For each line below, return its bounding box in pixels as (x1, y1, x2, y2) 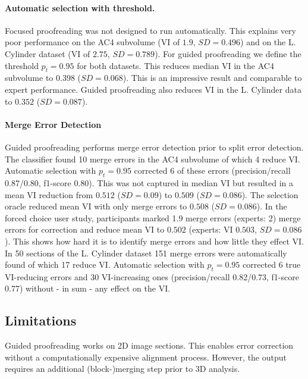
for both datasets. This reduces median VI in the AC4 (77, 59, 274, 71)
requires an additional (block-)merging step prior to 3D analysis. (5, 362, 240, 375)
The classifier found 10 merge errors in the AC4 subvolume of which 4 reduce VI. (5, 152, 300, 165)
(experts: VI (188, 223, 233, 236)
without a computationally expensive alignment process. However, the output (5, 350, 287, 363)
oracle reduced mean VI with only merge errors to (5, 200, 187, 212)
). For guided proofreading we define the (155, 47, 301, 59)
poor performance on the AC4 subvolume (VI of (5, 36, 180, 48)
